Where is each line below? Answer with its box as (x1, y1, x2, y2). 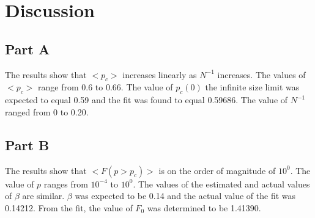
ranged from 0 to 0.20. (5, 105, 89, 118)
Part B (5, 135, 50, 154)
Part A (5, 39, 50, 58)
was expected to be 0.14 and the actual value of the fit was (75, 189, 296, 202)
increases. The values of (217, 68, 306, 81)
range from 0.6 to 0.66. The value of (38, 81, 173, 93)
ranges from (43, 177, 88, 190)
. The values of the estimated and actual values (133, 177, 310, 190)
